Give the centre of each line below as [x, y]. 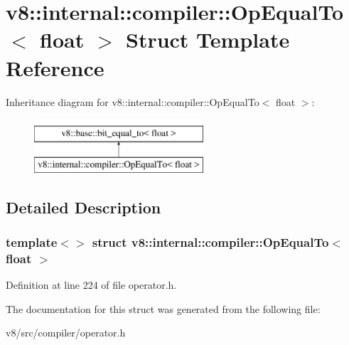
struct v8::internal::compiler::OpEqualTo [210, 241]
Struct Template [208, 39]
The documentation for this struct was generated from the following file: [163, 308]
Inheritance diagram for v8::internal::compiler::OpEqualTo [133, 101]
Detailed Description [84, 207]
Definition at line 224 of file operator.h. [91, 285]
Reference [55, 67]
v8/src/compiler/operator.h [66, 333]
